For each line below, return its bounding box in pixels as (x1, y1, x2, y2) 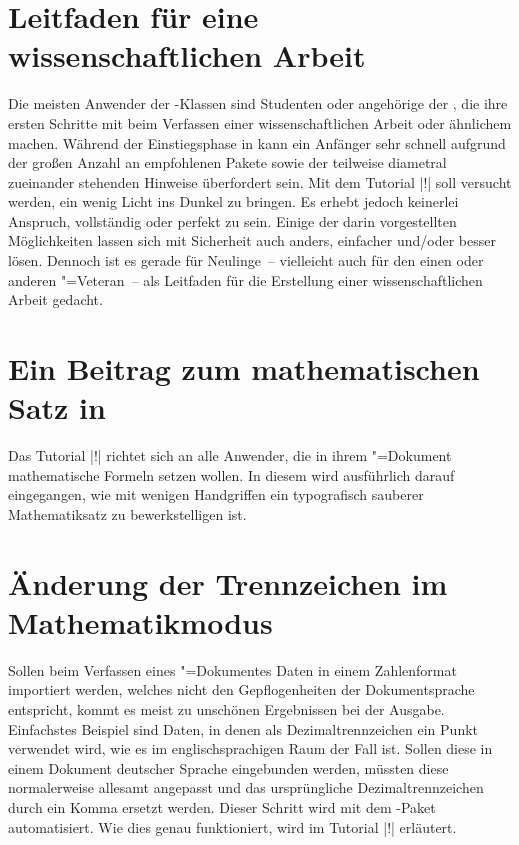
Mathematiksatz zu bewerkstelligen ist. (8, 503, 247, 524)
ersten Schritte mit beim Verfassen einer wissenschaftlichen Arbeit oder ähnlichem (8, 112, 512, 133)
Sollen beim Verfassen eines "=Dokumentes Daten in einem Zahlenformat (8, 659, 457, 680)
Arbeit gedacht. (8, 289, 103, 310)
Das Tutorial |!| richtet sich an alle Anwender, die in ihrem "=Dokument (8, 445, 452, 466)
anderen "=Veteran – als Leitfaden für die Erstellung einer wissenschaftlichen (8, 269, 483, 290)
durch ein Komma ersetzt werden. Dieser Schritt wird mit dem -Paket (8, 797, 436, 817)
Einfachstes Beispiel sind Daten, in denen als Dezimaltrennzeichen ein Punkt (8, 718, 479, 739)
